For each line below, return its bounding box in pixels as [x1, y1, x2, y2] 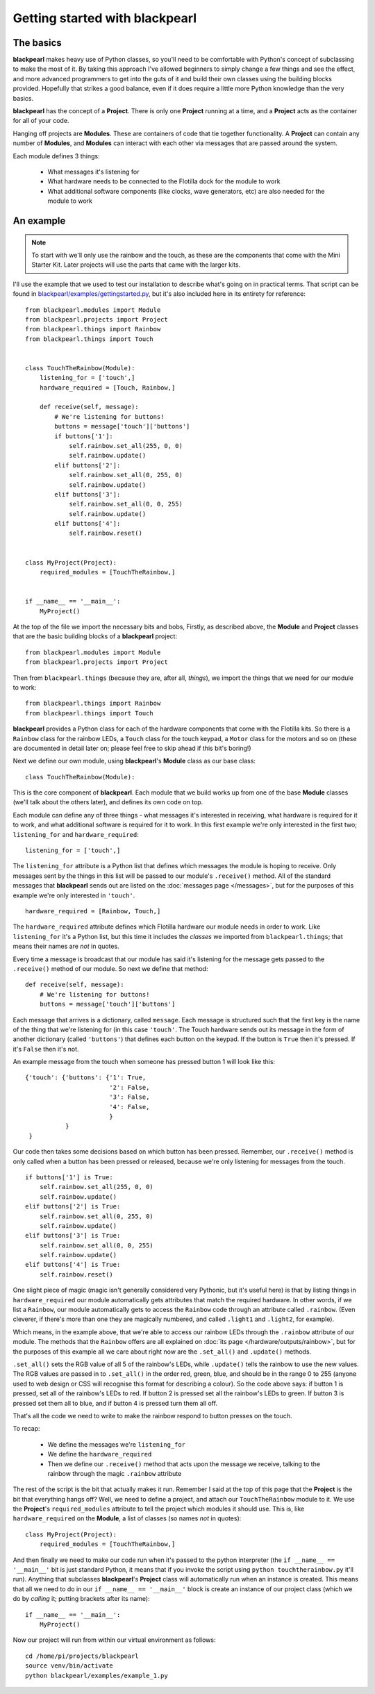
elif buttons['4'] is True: [25, 1261, 121, 1269]
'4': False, [108, 1103, 150, 1111]
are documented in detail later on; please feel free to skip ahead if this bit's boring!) [12, 744, 251, 752]
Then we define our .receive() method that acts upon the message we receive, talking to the [47, 1459, 321, 1468]
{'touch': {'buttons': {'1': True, [25, 1074, 147, 1081]
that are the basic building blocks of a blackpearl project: [12, 632, 177, 640]
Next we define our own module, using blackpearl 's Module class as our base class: [12, 757, 256, 765]
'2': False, [108, 1083, 150, 1091]
